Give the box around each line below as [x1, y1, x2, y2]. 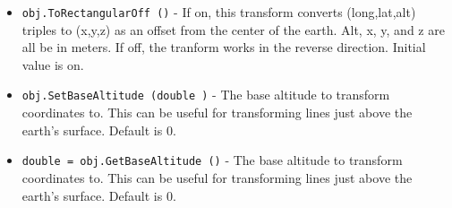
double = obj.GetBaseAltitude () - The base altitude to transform [21, 151, 403, 169]
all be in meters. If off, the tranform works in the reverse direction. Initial [21, 38, 426, 56]
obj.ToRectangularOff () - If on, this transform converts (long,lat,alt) [21, 3, 416, 21]
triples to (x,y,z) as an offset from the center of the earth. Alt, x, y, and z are [21, 20, 445, 39]
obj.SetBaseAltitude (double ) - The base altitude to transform [21, 85, 390, 104]
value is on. [21, 55, 84, 74]
